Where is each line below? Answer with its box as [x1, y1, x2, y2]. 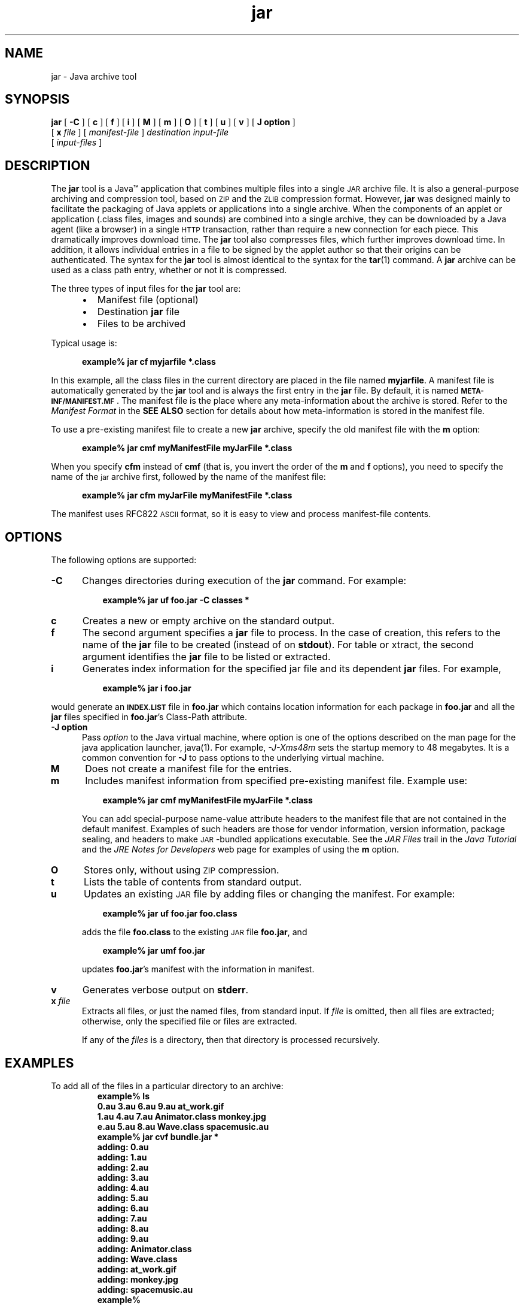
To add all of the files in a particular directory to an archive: [51, 1080, 284, 1091]
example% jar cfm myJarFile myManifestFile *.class [82, 490, 293, 501]
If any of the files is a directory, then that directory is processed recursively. [82, 1035, 380, 1045]
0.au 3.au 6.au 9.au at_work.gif [97, 1101, 224, 1111]
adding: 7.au [97, 1213, 147, 1223]
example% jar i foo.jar [102, 683, 191, 694]
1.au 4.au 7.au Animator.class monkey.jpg [97, 1111, 266, 1121]
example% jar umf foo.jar [102, 945, 205, 956]
